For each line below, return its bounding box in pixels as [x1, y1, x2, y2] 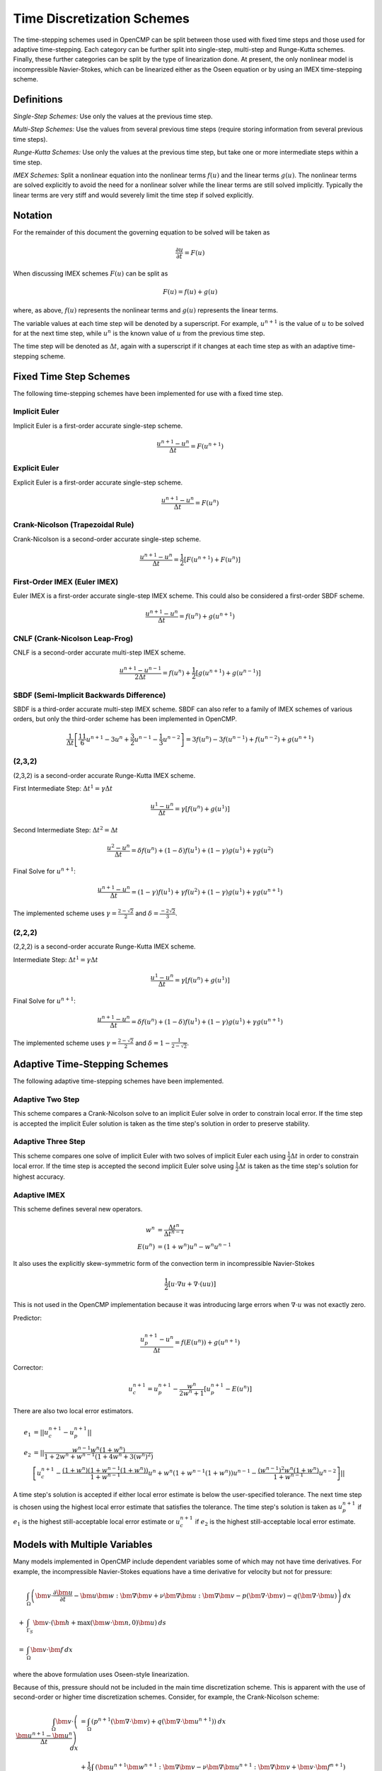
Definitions [13, 93, 63, 106]
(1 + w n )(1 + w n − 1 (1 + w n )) [62, 1465, 149, 1474]
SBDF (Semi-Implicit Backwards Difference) [13, 690, 166, 700]
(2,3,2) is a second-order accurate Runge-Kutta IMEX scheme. [13, 771, 196, 779]
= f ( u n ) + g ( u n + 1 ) [179, 611, 236, 620]
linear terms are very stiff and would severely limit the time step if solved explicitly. [13, 191, 254, 199]
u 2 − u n [106, 842, 130, 851]
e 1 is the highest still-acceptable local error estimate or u [13, 1517, 180, 1527]
